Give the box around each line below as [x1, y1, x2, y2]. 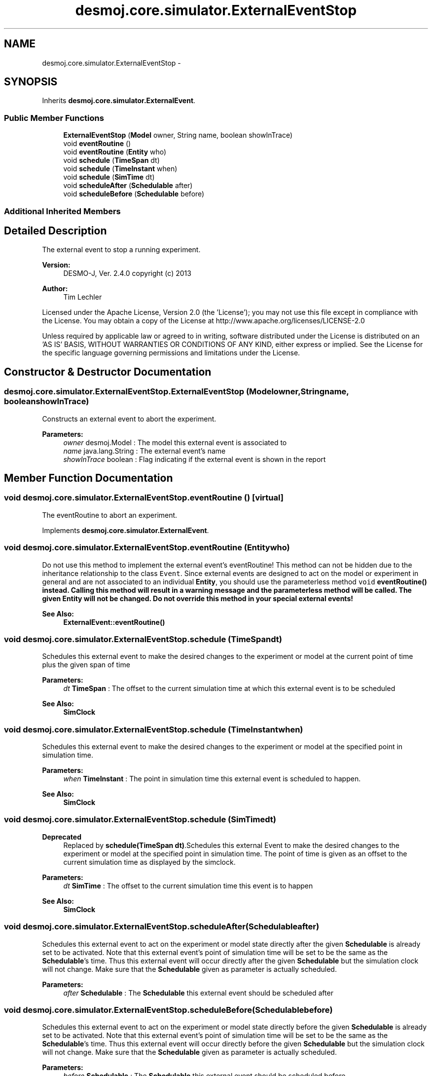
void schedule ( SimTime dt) [63, 173, 155, 182]
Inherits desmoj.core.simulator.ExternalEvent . [42, 96, 196, 105]
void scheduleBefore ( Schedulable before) [63, 190, 205, 198]
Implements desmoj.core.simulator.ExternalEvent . [42, 526, 209, 535]
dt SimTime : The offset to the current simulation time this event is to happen [63, 881, 313, 890]
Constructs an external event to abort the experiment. [42, 414, 216, 423]
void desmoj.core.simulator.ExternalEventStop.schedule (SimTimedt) [4, 814, 276, 825]
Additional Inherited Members [4, 206, 121, 216]
